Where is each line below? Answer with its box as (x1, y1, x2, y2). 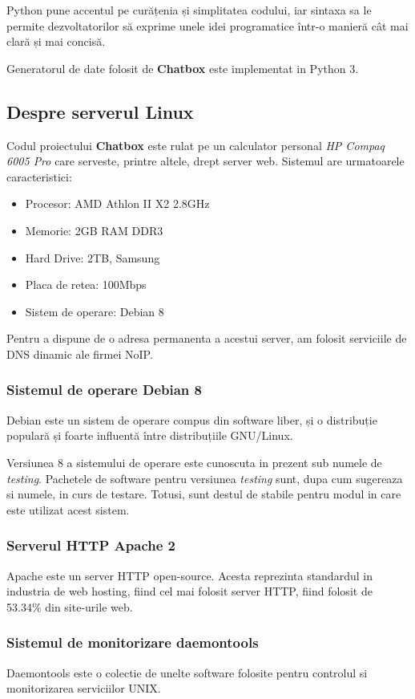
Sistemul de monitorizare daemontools (6, 632, 259, 652)
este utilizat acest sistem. (6, 501, 130, 518)
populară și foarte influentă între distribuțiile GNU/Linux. (6, 427, 293, 444)
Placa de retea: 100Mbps (25, 276, 147, 293)
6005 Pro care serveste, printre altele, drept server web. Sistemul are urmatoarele (6, 152, 405, 169)
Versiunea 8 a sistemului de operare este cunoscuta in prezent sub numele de (6, 453, 382, 470)
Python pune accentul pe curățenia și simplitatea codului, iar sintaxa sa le (6, 2, 372, 18)
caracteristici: (6, 168, 72, 185)
